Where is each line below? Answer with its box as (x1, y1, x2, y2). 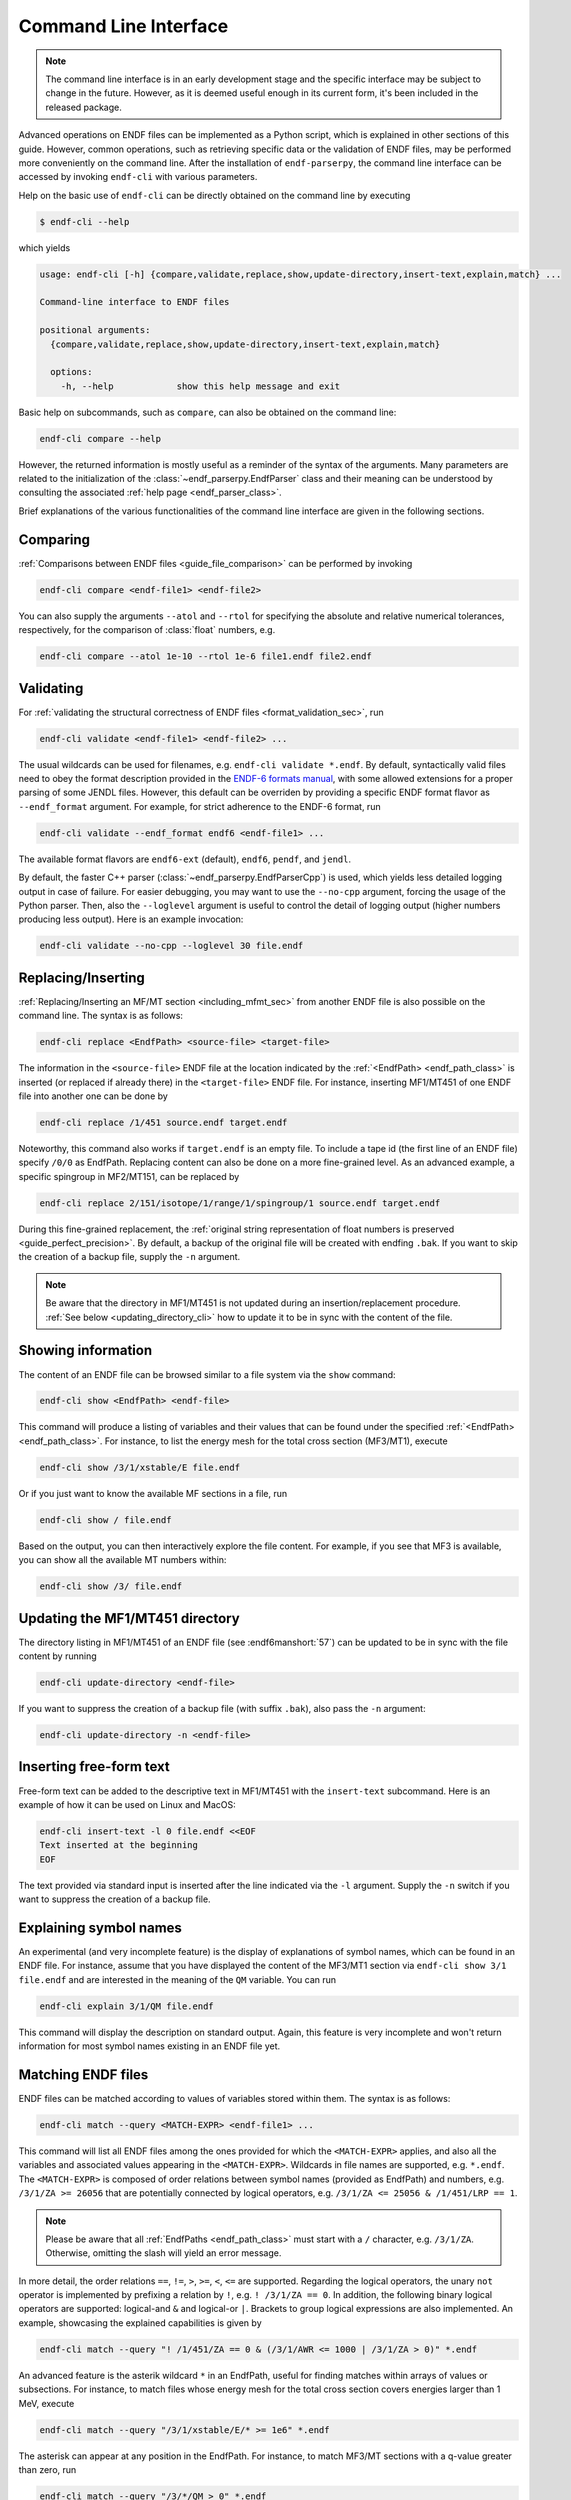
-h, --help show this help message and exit (60, 380, 341, 392)
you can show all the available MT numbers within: (18, 1554, 227, 1566)
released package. (45, 101, 122, 113)
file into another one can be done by (18, 1090, 169, 1102)
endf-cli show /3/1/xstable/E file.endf (39, 1461, 240, 1473)
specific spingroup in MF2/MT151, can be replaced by (18, 1170, 240, 1182)
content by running (18, 1650, 97, 1662)
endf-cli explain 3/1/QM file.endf (39, 2000, 214, 2012)
